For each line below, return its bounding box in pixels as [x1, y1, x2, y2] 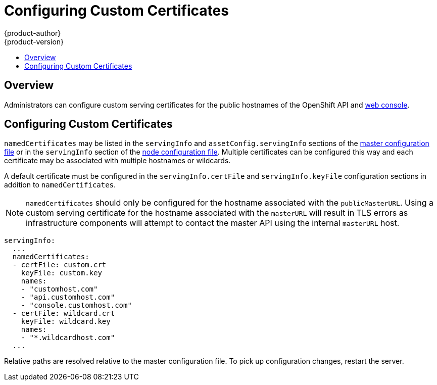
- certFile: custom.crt [12, 261, 107, 269]
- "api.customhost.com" [21, 293, 115, 302]
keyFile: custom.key [21, 269, 102, 277]
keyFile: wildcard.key [21, 317, 111, 326]
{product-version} [4, 37, 64, 46]
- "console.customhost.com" [21, 301, 132, 310]
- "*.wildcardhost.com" [21, 333, 115, 342]
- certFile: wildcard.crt [12, 309, 115, 318]
